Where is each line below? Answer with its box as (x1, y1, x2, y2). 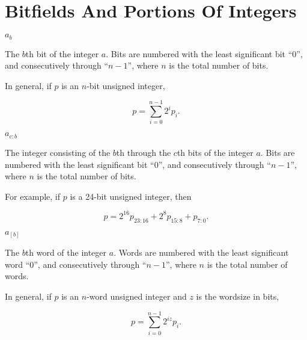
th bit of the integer (25, 47, 99, 60)
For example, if (5, 190, 61, 202)
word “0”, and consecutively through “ (5, 258, 147, 270)
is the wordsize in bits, (196, 289, 279, 302)
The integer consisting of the (5, 146, 111, 158)
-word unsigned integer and (87, 289, 187, 302)
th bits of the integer (177, 146, 254, 158)
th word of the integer (25, 246, 107, 259)
